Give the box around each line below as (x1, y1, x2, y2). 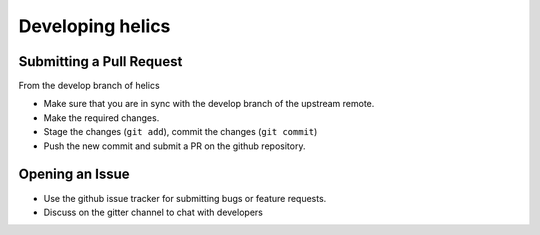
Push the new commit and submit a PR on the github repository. (43, 140, 306, 152)
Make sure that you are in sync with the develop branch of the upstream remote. (43, 98, 375, 110)
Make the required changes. (43, 111, 160, 124)
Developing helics (18, 15, 171, 37)
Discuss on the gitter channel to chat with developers (43, 206, 264, 218)
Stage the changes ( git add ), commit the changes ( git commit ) (43, 126, 318, 138)
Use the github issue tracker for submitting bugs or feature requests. (43, 192, 327, 204)
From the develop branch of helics (18, 80, 160, 92)
